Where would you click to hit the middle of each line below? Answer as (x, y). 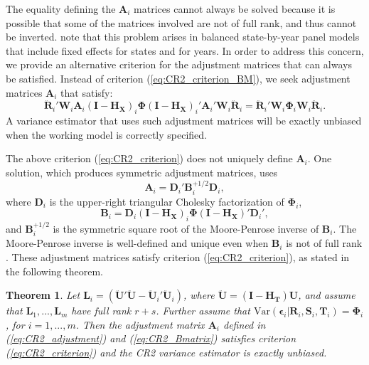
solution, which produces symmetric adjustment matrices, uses (142, 172)
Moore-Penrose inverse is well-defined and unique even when (137, 243)
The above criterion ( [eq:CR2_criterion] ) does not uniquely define (149, 158)
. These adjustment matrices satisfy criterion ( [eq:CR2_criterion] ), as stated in (178, 257)
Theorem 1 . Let (43, 295)
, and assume (327, 295)
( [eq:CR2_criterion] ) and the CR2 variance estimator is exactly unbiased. (166, 352)
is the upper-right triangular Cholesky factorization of (167, 201)
